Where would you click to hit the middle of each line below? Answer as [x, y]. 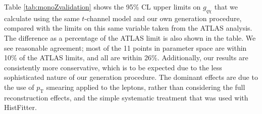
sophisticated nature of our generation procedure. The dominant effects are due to [131, 77]
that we [226, 7]
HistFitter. [20, 107]
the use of [19, 87]
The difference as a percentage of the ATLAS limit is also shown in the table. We [130, 37]
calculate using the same [42, 18]
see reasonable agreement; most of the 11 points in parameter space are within [125, 47]
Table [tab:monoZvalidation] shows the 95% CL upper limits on [102, 7]
